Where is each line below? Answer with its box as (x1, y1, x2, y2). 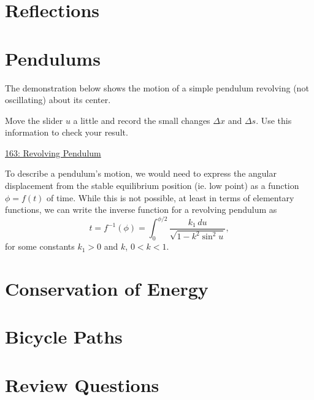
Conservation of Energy (5, 275, 209, 301)
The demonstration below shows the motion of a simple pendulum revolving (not (5, 81, 309, 94)
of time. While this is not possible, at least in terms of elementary (47, 191, 294, 204)
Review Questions (5, 372, 159, 397)
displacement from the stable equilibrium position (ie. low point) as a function (5, 179, 299, 192)
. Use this (256, 113, 292, 126)
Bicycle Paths (5, 324, 123, 349)
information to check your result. (5, 126, 128, 139)
